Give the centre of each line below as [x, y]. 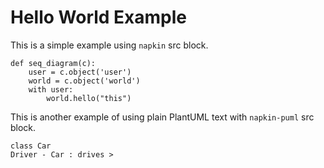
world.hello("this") [89, 98]
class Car [31, 146]
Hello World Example [99, 17]
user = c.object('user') [80, 72]
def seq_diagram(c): [53, 63]
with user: [51, 89]
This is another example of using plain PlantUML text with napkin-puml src [162, 117]
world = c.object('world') [84, 81]
